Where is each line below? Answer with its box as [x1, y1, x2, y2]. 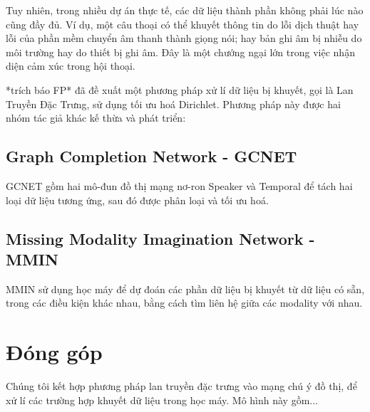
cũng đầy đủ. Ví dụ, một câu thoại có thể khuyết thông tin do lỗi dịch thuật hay [6, 16, 359, 31]
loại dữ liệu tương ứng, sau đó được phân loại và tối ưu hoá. [6, 192, 269, 207]
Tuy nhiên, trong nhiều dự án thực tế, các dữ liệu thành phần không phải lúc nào [6, 3, 364, 17]
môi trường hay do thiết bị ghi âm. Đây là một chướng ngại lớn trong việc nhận [6, 44, 355, 59]
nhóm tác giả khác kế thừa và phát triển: [6, 110, 186, 125]
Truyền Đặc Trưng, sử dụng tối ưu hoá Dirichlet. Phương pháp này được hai [6, 96, 341, 111]
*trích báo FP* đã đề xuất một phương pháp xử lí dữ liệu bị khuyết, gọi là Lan [6, 82, 354, 97]
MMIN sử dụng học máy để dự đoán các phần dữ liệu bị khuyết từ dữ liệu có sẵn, [6, 281, 365, 296]
